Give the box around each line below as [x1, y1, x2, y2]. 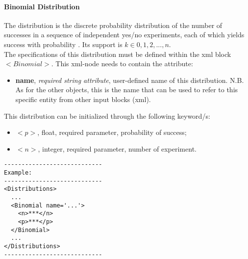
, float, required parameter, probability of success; [37, 127, 187, 137]
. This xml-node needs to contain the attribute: [51, 58, 193, 69]
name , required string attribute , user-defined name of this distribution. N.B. [15, 75, 244, 85]
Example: [4, 169, 32, 176]
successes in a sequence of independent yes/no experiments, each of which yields [4, 29, 245, 40]
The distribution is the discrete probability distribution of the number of [4, 20, 223, 30]
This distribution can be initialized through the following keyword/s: [4, 110, 210, 121]
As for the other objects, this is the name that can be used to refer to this [15, 84, 238, 95]
